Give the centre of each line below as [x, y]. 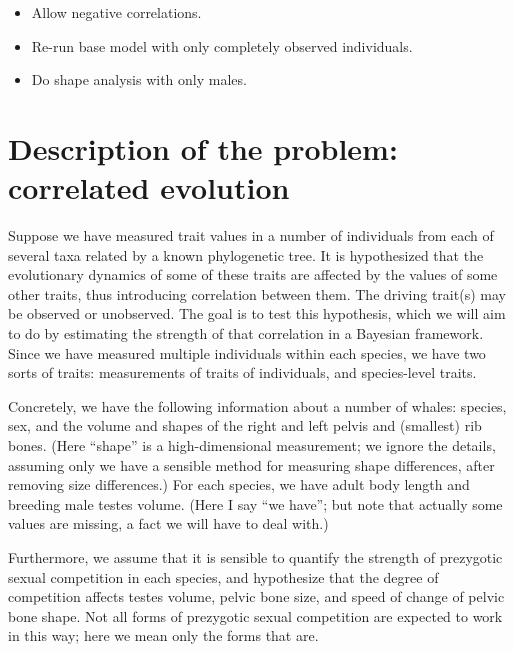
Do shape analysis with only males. [139, 79]
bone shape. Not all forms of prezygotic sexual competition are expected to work [255, 615]
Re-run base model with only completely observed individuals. [222, 45]
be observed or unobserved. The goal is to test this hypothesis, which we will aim [257, 313]
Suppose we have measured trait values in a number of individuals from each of [251, 235]
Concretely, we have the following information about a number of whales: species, [257, 405]
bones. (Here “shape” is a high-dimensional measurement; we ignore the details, [252, 445]
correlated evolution [149, 187]
